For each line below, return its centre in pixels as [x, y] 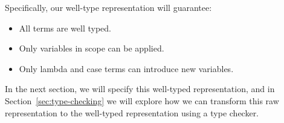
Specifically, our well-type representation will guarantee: [108, 7]
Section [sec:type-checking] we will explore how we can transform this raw [142, 100]
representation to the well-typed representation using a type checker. [132, 112]
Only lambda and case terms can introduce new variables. [126, 68]
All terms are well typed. [65, 28]
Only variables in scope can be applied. [92, 48]
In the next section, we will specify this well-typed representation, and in [140, 89]
